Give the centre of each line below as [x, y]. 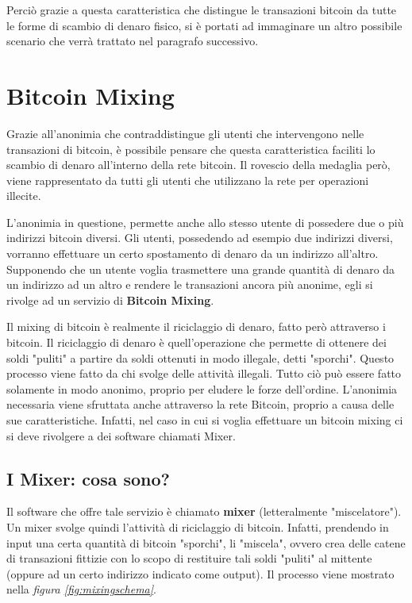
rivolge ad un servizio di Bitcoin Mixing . [110, 300]
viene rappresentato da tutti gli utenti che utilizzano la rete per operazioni [188, 180]
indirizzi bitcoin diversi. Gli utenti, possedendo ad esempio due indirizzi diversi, [200, 238]
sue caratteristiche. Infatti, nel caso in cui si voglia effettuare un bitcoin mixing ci [205, 420]
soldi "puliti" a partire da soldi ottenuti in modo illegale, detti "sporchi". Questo [200, 357]
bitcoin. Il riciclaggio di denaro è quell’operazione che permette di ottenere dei [196, 342]
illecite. [24, 196]
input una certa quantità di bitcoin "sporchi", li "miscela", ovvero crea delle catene [206, 542]
